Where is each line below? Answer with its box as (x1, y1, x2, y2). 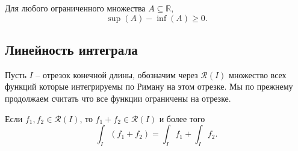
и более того (159, 112, 205, 125)
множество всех (229, 68, 287, 81)
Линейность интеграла (5, 40, 138, 58)
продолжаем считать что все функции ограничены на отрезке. (5, 91, 231, 104)
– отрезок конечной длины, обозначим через (36, 68, 198, 81)
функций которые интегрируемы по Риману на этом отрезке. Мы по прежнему (5, 80, 293, 93)
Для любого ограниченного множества (5, 2, 146, 14)
